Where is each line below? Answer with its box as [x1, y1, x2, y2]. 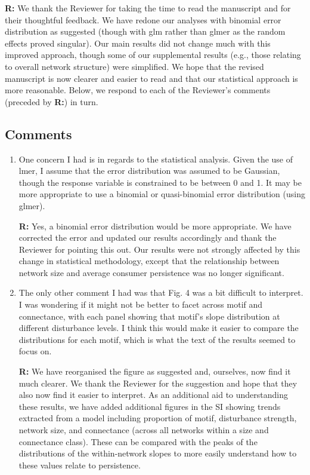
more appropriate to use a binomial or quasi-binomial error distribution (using [18, 188, 305, 200]
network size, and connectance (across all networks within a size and [18, 424, 269, 436]
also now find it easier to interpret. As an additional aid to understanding [18, 388, 289, 401]
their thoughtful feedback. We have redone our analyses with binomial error [5, 13, 281, 26]
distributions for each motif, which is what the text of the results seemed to [18, 333, 296, 345]
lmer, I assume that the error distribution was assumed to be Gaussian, [18, 164, 280, 177]
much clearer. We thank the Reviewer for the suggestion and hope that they [18, 376, 297, 389]
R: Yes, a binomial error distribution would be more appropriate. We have [18, 219, 292, 232]
